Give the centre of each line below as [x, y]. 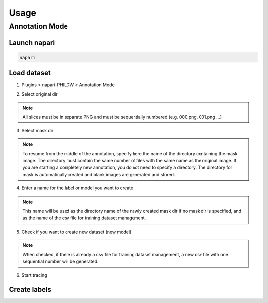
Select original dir [40, 94]
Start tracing [34, 275]
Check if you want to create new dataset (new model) [76, 232]
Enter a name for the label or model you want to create [77, 188]
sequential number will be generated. [61, 261]
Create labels [30, 289]
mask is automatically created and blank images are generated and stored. [99, 174]
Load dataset [30, 73]
